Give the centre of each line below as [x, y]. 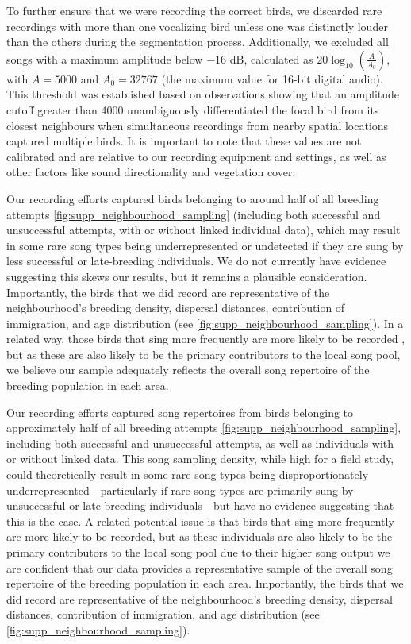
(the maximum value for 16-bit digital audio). [272, 78]
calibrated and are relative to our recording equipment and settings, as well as [196, 156]
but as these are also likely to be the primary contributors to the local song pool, [204, 354]
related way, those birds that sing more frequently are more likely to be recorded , [206, 339]
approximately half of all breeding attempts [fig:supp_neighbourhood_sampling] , [204, 428]
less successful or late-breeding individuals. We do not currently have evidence [196, 261]
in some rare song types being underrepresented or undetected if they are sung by [205, 245]
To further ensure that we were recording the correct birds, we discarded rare [194, 10]
